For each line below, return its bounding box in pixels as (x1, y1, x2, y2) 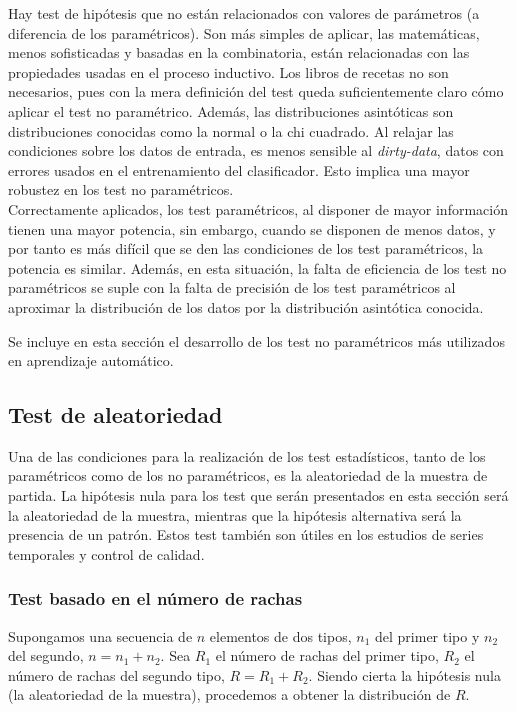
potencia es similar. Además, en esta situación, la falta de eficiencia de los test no (8, 257, 507, 278)
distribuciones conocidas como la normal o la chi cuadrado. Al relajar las (8, 120, 454, 141)
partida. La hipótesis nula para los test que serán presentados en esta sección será (8, 485, 509, 506)
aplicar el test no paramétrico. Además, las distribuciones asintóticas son (8, 100, 454, 121)
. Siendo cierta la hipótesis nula (308, 664, 501, 685)
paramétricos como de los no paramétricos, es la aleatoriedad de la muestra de (8, 465, 488, 486)
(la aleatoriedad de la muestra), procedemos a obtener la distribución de (8, 684, 451, 705)
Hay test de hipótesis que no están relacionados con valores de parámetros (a (8, 3, 480, 23)
